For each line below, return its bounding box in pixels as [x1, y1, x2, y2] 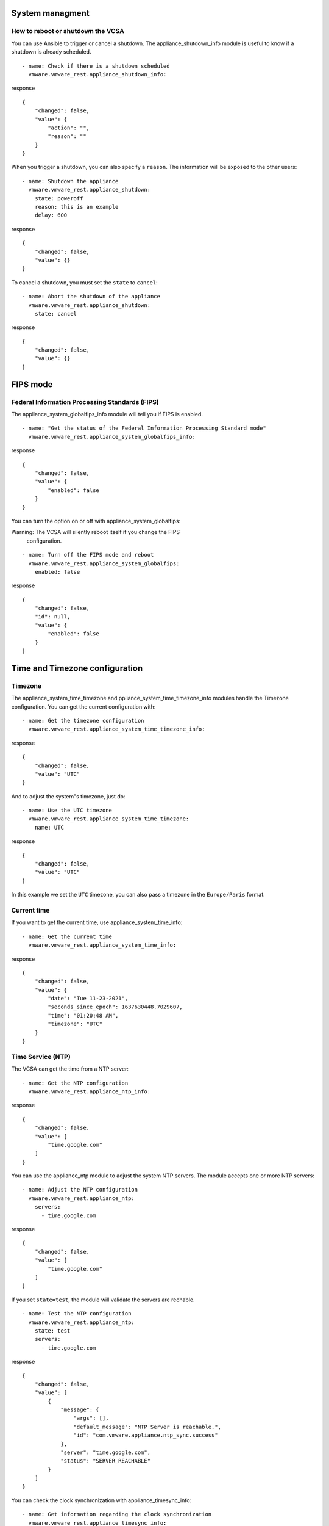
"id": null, [34, 613, 71, 620]
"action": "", [48, 124, 90, 131]
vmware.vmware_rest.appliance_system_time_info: [28, 942, 177, 949]
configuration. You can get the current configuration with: [11, 703, 156, 711]
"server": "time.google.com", [60, 1449, 151, 1456]
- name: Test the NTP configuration [22, 1310, 132, 1317]
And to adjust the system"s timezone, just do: [11, 792, 126, 800]
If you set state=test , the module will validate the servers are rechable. [11, 1296, 195, 1303]
